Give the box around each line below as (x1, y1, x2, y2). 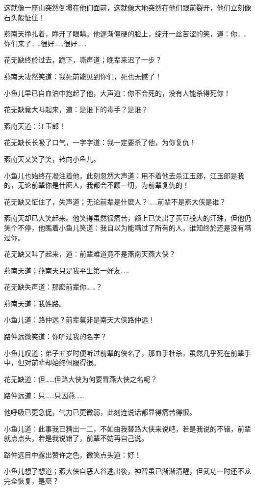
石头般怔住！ (4, 12, 45, 22)
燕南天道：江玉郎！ (4, 120, 66, 131)
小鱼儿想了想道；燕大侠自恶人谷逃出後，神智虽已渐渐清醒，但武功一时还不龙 (4, 466, 251, 476)
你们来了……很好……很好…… (4, 38, 87, 48)
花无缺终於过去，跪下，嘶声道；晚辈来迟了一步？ (4, 55, 162, 65)
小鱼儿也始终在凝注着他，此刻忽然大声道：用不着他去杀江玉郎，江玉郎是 (4, 170, 237, 180)
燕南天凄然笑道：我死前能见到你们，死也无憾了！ (4, 71, 162, 81)
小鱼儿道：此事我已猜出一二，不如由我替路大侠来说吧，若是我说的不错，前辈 (4, 423, 251, 433)
